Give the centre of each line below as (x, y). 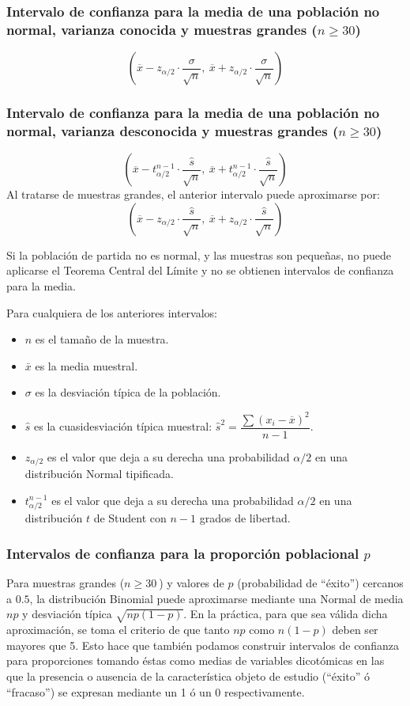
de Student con (130, 518)
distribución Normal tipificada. (99, 474)
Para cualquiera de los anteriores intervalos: (112, 312)
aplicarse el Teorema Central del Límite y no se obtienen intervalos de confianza (200, 270)
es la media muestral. (87, 365)
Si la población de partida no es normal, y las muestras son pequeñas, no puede (199, 254)
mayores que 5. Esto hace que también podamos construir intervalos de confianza (203, 645)
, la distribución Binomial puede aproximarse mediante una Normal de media (216, 598)
